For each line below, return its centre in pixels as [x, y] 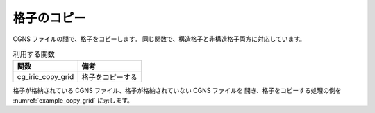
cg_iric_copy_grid [45, 77]
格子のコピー [50, 18]
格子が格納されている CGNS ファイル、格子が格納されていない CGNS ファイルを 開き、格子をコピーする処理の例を [177, 91]
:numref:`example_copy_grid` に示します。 [73, 100]
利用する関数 [34, 54]
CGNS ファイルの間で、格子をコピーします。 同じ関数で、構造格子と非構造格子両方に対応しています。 [159, 39]
